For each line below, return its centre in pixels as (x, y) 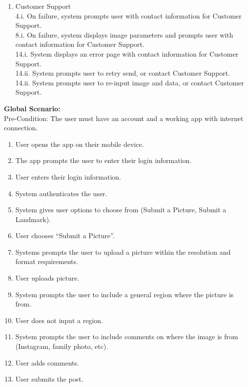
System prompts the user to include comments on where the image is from (127, 336)
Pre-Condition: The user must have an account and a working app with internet (124, 118)
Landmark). (33, 219)
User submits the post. (49, 379)
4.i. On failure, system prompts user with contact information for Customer (128, 15)
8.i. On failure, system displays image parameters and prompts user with (124, 34)
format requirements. (47, 261)
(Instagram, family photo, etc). (62, 346)
